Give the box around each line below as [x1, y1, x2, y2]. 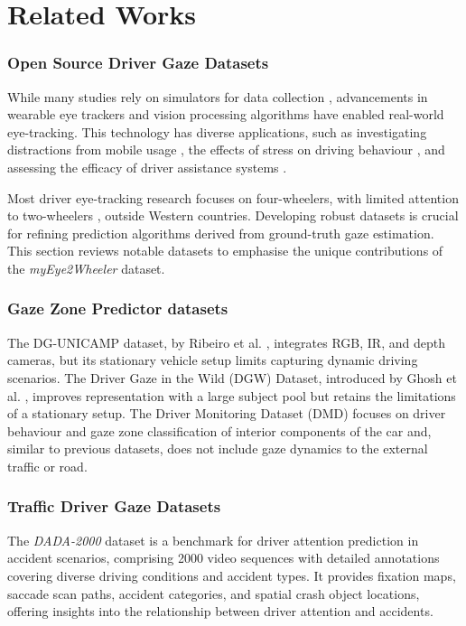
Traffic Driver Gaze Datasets [7, 495, 221, 518]
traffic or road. [7, 456, 88, 475]
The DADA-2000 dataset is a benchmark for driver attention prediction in [7, 530, 419, 549]
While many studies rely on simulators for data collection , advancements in [7, 87, 428, 106]
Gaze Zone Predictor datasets [7, 297, 228, 320]
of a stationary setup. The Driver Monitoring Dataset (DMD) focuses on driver [7, 404, 446, 423]
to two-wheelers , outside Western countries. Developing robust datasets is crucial [7, 206, 459, 225]
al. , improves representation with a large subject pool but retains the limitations [7, 386, 456, 405]
